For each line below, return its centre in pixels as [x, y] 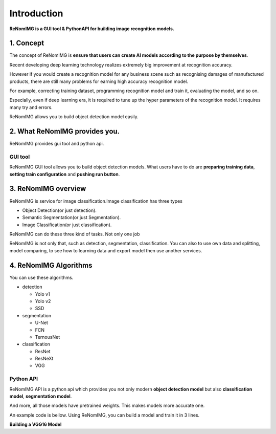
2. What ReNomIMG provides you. [65, 131]
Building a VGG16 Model [36, 424]
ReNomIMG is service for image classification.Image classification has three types [96, 201]
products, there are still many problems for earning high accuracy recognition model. [99, 81]
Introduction [36, 13]
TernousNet [48, 337]
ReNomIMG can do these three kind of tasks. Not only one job [75, 234]
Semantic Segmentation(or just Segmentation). [72, 218]
